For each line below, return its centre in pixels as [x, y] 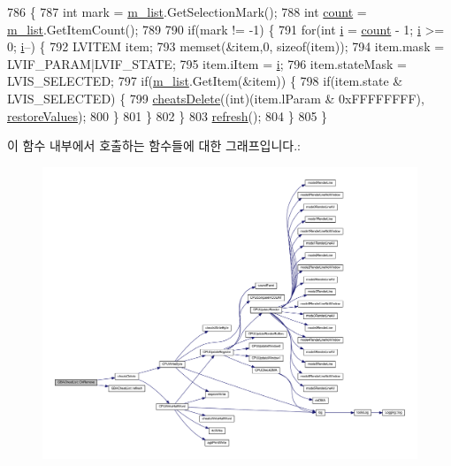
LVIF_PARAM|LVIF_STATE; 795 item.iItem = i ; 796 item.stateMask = [207, 63]
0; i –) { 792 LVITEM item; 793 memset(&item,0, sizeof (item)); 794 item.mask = [226, 46]
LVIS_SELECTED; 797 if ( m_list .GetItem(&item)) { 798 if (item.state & [205, 81]
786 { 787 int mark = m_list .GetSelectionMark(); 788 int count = [187, 11]
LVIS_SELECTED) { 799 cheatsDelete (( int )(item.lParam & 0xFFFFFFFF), [216, 98]
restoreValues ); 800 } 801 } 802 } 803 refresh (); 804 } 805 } [168, 115]
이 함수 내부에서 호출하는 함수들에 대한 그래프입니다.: [154, 145]
